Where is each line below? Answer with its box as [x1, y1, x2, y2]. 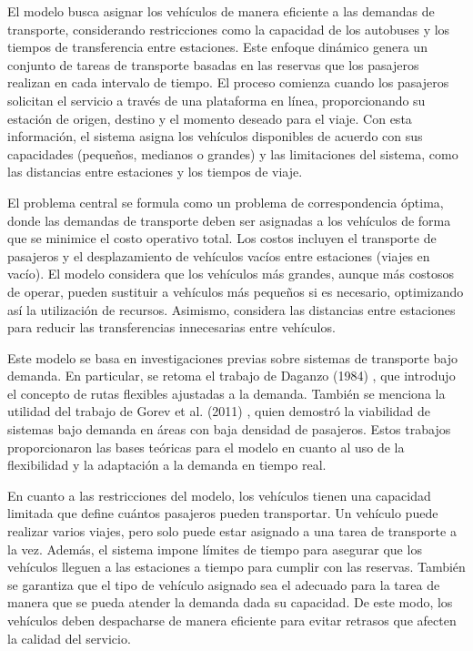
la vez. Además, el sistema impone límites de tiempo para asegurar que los [7, 539, 422, 558]
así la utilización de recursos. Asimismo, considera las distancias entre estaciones [7, 300, 456, 319]
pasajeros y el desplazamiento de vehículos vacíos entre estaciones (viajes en [7, 246, 430, 265]
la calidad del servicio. [7, 628, 131, 647]
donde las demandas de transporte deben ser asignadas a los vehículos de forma [7, 210, 451, 229]
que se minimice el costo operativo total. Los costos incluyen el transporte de [7, 229, 437, 248]
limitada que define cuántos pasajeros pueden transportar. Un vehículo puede [7, 504, 438, 523]
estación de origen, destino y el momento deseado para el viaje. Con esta [7, 108, 412, 127]
